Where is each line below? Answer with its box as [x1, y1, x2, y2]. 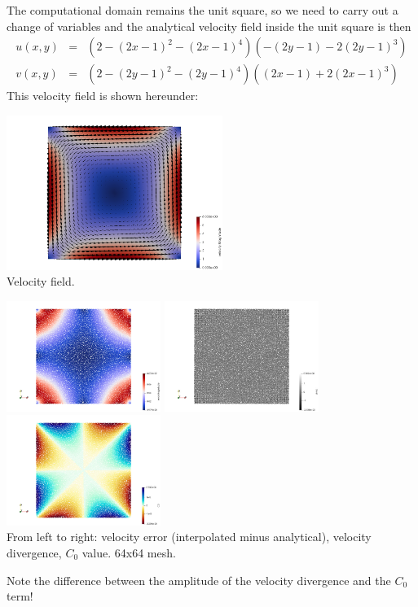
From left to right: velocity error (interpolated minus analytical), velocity [7, 528, 372, 545]
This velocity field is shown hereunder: [7, 87, 199, 104]
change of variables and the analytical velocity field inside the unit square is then [7, 17, 411, 34]
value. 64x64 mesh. [81, 544, 176, 561]
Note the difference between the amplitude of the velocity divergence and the [7, 571, 391, 588]
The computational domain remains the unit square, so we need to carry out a [7, 2, 398, 18]
